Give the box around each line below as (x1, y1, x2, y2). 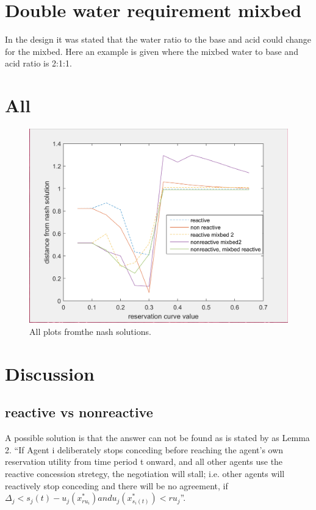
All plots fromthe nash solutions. (29, 325, 151, 338)
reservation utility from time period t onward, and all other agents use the (5, 455, 283, 468)
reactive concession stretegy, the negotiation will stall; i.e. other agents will (5, 467, 285, 479)
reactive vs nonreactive (5, 403, 153, 422)
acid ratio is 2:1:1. (5, 57, 72, 70)
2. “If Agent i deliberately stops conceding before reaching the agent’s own (5, 443, 284, 456)
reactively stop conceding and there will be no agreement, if (5, 479, 228, 492)
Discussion (5, 361, 95, 386)
